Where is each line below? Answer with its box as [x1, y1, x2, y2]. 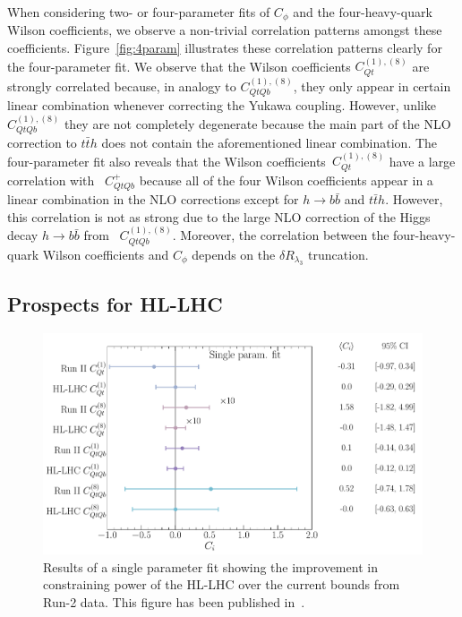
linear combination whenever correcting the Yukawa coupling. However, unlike [7, 96, 436, 115]
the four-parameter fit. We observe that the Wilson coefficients [7, 56, 351, 75]
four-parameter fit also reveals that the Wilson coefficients [7, 151, 326, 170]
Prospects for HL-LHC [7, 290, 223, 318]
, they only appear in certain [293, 76, 451, 95]
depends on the [192, 244, 276, 263]
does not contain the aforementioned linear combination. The [101, 133, 438, 151]
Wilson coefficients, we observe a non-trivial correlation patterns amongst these [7, 21, 442, 39]
